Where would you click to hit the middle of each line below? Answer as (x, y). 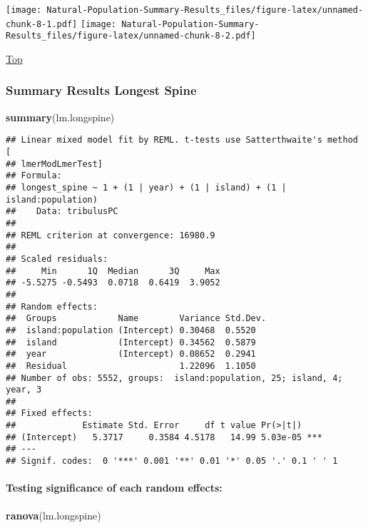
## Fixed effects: (49, 413)
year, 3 (24, 390)
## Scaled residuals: (57, 259)
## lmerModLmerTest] (55, 164)
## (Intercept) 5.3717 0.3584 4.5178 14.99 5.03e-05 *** (164, 437)
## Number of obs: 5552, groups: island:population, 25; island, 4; (174, 378)
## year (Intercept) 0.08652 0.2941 (131, 354)
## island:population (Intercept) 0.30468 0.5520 (131, 330)
